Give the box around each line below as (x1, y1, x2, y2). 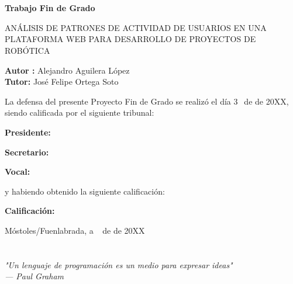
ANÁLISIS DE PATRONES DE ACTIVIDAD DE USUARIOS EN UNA (5, 21, 267, 33)
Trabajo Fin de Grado (5, 2, 95, 14)
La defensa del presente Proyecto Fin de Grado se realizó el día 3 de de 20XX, (5, 95, 289, 107)
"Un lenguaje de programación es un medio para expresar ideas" (5, 258, 233, 271)
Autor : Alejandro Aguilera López (5, 64, 130, 76)
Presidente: (5, 126, 51, 138)
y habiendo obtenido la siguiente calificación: (5, 185, 165, 197)
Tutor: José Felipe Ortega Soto (5, 75, 119, 88)
